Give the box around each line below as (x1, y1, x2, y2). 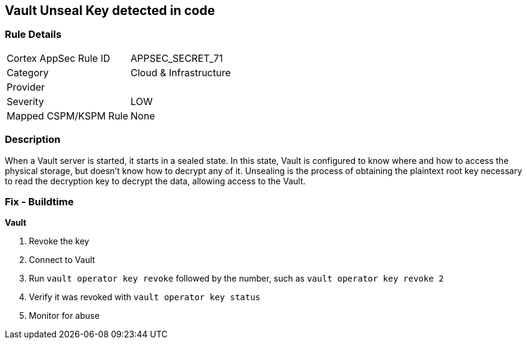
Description (5, 133, 61, 146)
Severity (7, 95, 44, 107)
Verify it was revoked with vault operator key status (29, 292, 260, 303)
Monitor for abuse (29, 310, 100, 321)
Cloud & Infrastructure (131, 66, 231, 79)
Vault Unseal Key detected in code (5, 3, 215, 18)
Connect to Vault (29, 255, 95, 265)
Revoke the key (29, 236, 90, 247)
